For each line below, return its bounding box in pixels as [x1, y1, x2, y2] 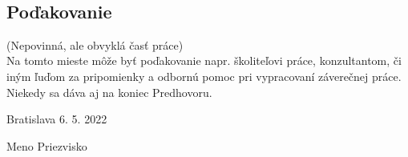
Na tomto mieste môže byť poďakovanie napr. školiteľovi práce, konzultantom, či [6, 52, 402, 69]
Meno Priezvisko [6, 137, 87, 154]
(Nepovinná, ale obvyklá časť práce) [6, 36, 184, 53]
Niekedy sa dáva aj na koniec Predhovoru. [6, 83, 212, 100]
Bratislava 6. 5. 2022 [6, 111, 107, 127]
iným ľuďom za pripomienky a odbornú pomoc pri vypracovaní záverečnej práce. [6, 67, 402, 84]
